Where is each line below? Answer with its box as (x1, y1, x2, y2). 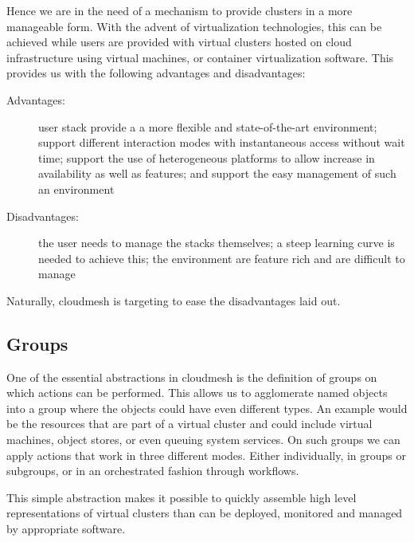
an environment (38, 180, 115, 197)
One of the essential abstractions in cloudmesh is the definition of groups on (6, 368, 377, 385)
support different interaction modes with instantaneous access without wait (38, 134, 405, 151)
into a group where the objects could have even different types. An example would (6, 399, 408, 416)
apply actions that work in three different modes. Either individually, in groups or (6, 446, 407, 463)
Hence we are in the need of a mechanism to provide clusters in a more (6, 2, 353, 18)
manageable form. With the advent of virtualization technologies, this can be (6, 18, 382, 34)
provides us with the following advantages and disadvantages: (6, 65, 306, 81)
